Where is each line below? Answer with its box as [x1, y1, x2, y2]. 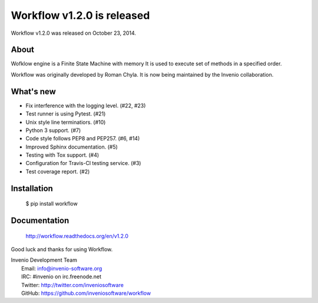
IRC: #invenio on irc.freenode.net [21, 273, 102, 280]
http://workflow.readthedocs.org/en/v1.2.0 [25, 232, 129, 239]
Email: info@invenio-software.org [21, 265, 102, 272]
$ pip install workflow [25, 200, 78, 208]
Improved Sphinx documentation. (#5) [25, 143, 118, 150]
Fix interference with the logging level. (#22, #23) [25, 102, 146, 109]
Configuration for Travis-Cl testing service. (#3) [25, 160, 141, 167]
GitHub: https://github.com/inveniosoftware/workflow [21, 289, 151, 297]
